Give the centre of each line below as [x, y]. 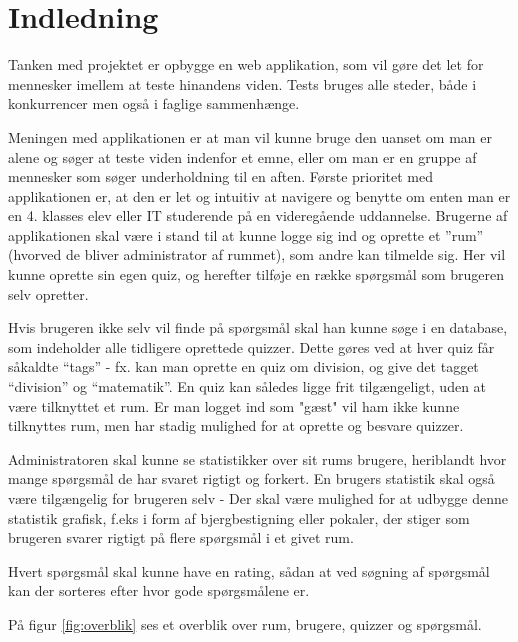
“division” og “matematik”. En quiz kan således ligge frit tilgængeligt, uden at [247, 386]
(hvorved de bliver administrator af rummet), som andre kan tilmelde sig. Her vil [257, 254]
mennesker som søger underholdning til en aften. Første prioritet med [221, 176]
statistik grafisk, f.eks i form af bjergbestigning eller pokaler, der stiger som [239, 517]
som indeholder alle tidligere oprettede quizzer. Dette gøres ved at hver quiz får [251, 346]
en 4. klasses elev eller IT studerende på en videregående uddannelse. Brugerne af [258, 215]
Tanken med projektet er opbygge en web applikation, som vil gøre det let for [246, 64]
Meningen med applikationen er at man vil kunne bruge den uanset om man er [250, 136]
